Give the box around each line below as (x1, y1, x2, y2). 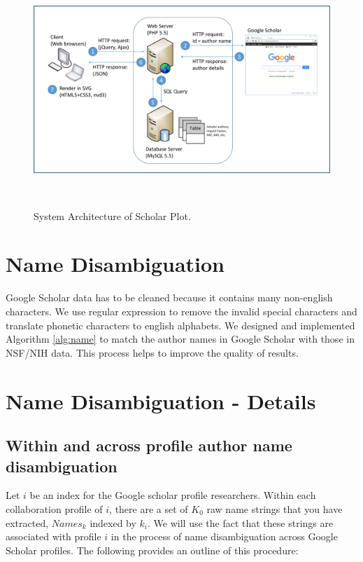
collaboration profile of (6, 501, 103, 516)
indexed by (90, 515, 136, 530)
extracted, (6, 515, 49, 530)
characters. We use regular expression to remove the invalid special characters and (6, 304, 357, 318)
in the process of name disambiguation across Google (111, 529, 338, 544)
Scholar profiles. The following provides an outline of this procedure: (6, 542, 299, 557)
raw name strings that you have (206, 501, 343, 516)
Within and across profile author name (6, 434, 292, 456)
